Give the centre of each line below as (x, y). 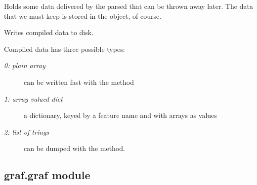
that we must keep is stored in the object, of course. (83, 16)
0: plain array (25, 65)
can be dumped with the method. (74, 148)
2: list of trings (27, 131)
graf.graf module (47, 175)
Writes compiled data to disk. (49, 32)
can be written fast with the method (79, 82)
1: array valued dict (33, 98)
